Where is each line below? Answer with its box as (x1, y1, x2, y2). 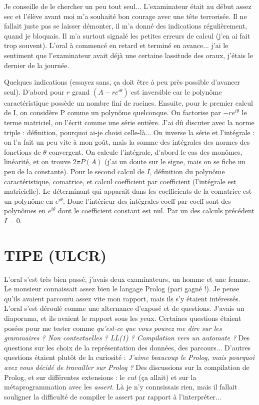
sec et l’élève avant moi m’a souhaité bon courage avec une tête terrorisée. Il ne (4, 11, 247, 21)
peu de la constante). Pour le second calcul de (4, 166, 144, 176)
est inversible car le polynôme (131, 86, 222, 97)
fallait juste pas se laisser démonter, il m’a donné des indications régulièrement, (4, 21, 247, 31)
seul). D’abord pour (4, 86, 64, 97)
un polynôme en (4, 195, 53, 206)
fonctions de (4, 146, 41, 157)
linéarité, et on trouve (4, 156, 71, 167)
